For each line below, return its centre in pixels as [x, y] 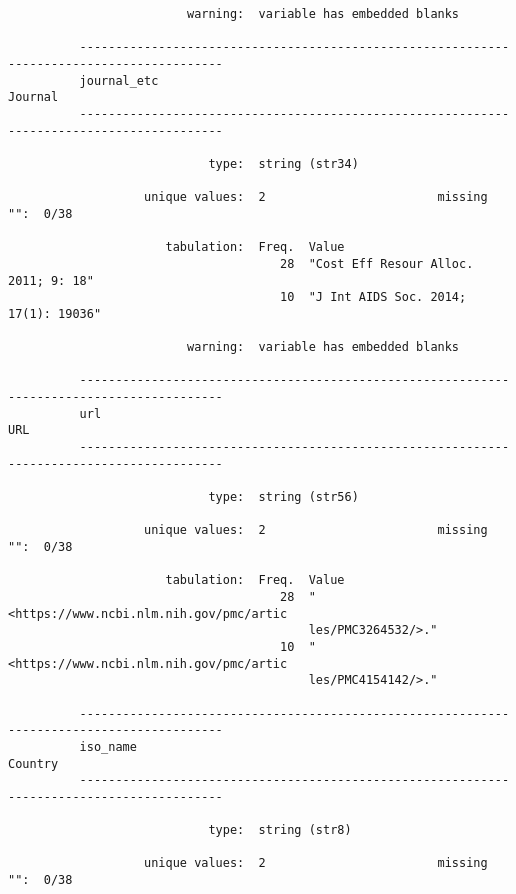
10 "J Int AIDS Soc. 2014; [373, 297]
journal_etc [119, 80]
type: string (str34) [283, 163]
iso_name [108, 746]
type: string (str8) [280, 830]
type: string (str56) [283, 497]
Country [33, 763]
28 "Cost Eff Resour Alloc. [377, 263]
